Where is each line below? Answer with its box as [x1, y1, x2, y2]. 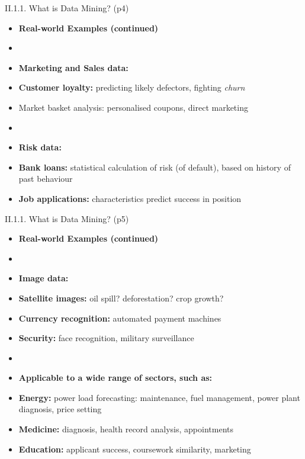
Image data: [18, 272, 69, 284]
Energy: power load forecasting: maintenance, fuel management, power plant [18, 391, 300, 403]
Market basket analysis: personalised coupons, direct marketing [18, 101, 248, 113]
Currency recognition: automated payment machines [18, 312, 221, 324]
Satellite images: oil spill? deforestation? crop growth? [18, 291, 224, 304]
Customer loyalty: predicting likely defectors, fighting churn [18, 81, 245, 94]
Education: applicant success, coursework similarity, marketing [18, 442, 251, 455]
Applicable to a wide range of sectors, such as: [18, 371, 213, 384]
